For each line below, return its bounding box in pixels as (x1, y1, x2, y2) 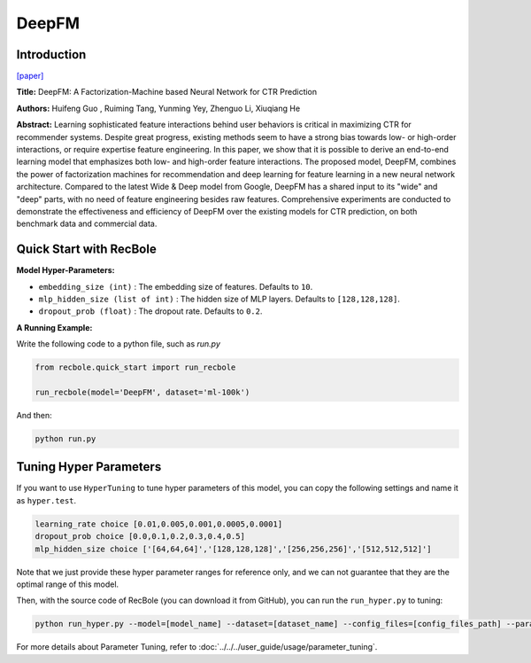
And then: (16, 409, 52, 420)
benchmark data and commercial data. (16, 218, 158, 230)
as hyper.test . (16, 495, 77, 505)
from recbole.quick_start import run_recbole (35, 363, 236, 372)
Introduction (16, 47, 87, 62)
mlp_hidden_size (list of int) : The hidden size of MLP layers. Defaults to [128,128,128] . (38, 293, 400, 305)
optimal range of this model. (16, 579, 119, 589)
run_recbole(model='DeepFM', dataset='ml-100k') (35, 386, 250, 397)
